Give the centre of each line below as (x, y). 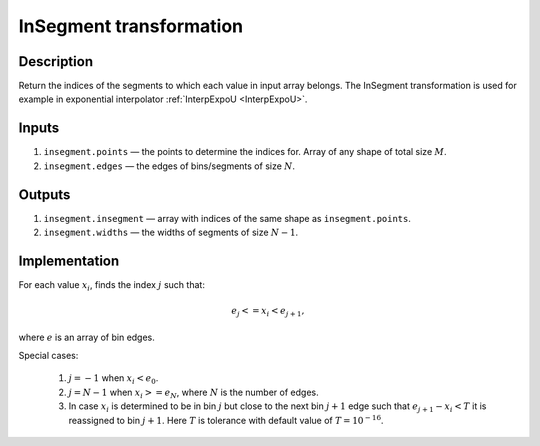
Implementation (69, 260)
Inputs (39, 128)
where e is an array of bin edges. (86, 337)
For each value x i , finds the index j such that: (111, 285)
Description (56, 61)
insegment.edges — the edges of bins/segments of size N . (169, 166)
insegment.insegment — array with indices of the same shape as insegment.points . (227, 218)
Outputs (44, 194)
